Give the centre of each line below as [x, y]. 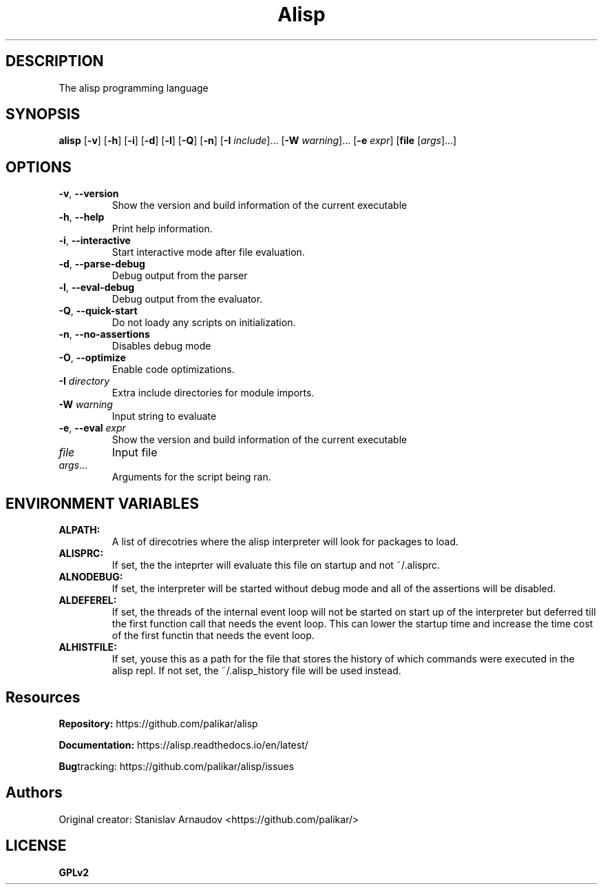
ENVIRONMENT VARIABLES [102, 503]
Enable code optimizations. [173, 370]
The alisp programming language [134, 88]
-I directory [84, 381]
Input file [135, 453]
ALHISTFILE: [88, 647]
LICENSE [36, 846]
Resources [43, 697]
